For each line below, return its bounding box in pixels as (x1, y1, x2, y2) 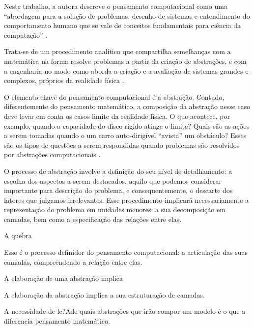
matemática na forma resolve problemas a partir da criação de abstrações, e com (4, 55, 247, 66)
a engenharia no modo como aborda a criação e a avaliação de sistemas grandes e (4, 65, 249, 76)
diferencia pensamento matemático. (4, 316, 110, 326)
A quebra (4, 230, 32, 241)
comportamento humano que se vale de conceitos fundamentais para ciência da (4, 20, 241, 30)
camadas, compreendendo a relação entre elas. (4, 256, 142, 267)
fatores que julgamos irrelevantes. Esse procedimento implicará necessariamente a (4, 194, 249, 205)
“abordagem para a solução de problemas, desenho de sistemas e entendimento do (4, 10, 250, 21)
